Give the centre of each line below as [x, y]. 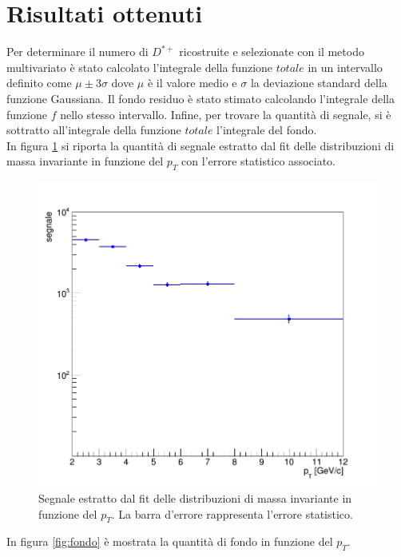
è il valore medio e [192, 83]
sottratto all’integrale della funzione [94, 130]
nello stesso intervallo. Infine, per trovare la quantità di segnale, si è [226, 114]
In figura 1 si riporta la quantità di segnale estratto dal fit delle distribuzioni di [200, 145]
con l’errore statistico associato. [258, 161]
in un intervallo [345, 67]
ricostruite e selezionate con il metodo [272, 52]
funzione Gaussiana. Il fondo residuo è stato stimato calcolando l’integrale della [200, 98]
